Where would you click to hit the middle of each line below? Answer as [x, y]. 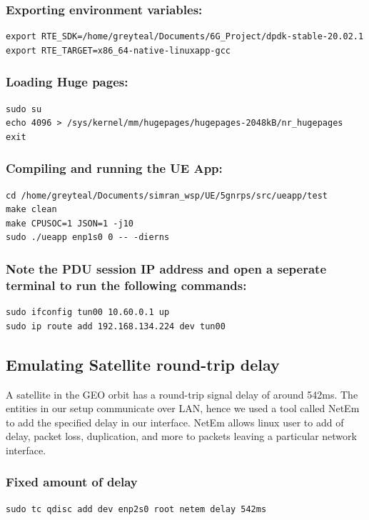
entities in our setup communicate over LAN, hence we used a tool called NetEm [183, 408]
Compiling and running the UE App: [114, 168]
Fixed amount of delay [72, 482]
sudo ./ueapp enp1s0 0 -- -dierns [88, 237]
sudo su [24, 109]
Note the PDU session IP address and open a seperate [166, 268]
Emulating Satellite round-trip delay [143, 364]
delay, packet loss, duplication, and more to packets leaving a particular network [181, 436]
